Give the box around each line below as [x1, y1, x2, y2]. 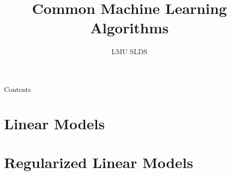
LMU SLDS [112, 46, 147, 57]
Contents [4, 84, 31, 94]
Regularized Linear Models [4, 152, 193, 173]
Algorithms [90, 17, 169, 38]
